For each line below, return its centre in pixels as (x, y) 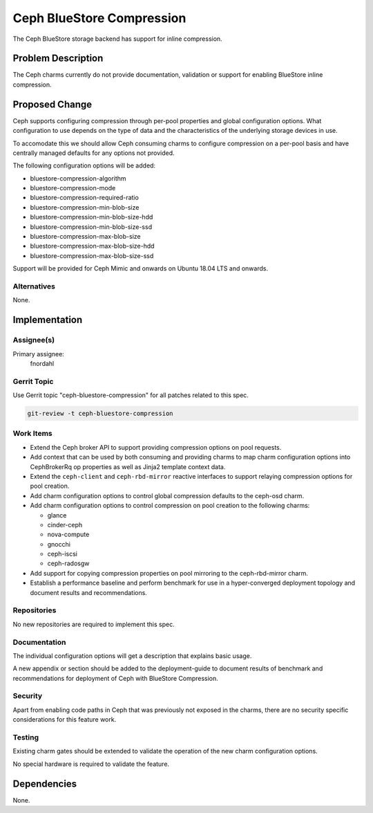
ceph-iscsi (63, 554)
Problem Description (58, 58)
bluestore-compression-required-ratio (85, 198)
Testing (26, 737)
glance (57, 515)
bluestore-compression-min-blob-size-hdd (92, 217)
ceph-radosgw (68, 563)
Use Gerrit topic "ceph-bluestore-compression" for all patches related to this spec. (131, 395)
